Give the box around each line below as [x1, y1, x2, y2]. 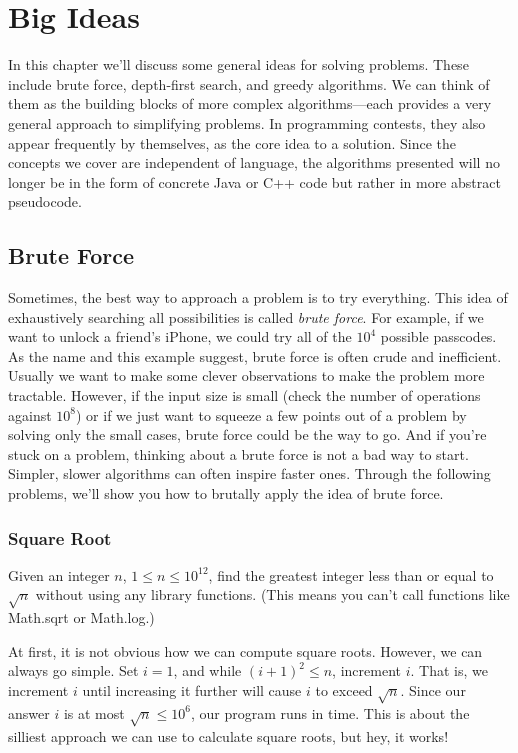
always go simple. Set [8, 660, 139, 681]
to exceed [315, 679, 373, 700]
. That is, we [410, 660, 488, 681]
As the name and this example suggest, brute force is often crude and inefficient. [8, 345, 502, 366]
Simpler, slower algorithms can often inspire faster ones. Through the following [8, 463, 491, 484]
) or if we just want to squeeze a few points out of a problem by [76, 404, 467, 425]
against [8, 404, 52, 425]
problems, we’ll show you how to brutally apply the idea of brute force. [8, 483, 444, 504]
